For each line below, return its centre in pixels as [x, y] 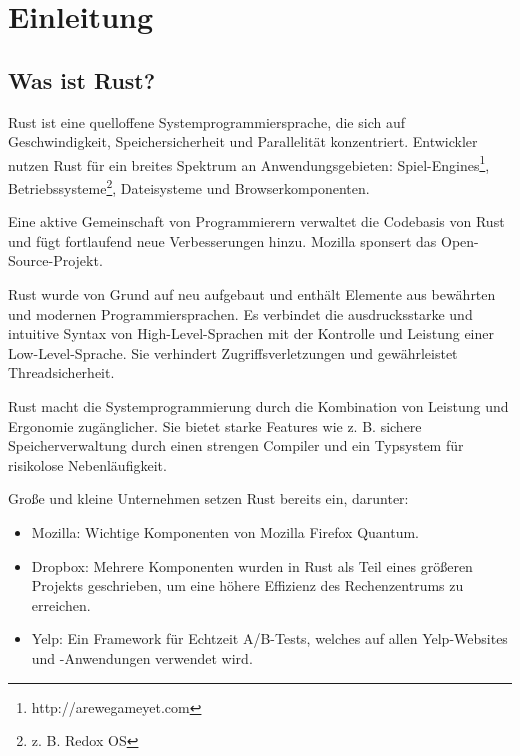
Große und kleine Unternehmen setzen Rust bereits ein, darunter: [208, 498]
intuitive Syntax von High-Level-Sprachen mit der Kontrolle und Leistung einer [251, 333]
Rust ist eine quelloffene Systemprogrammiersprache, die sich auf [206, 121]
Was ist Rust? [82, 79]
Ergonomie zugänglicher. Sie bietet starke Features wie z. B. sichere [215, 425]
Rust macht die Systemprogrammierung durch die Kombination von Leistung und [258, 406]
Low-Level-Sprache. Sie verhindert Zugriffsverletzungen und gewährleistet [233, 352]
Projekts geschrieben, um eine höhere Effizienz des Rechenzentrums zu [247, 585]
